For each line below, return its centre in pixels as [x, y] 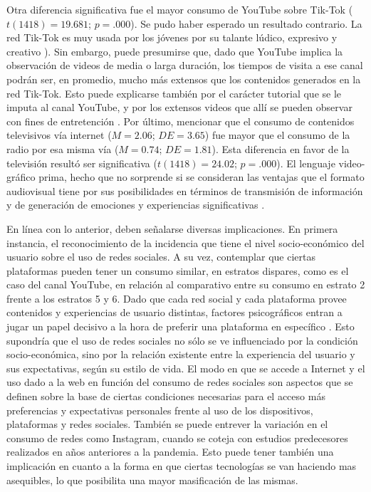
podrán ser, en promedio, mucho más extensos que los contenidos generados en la [184, 79]
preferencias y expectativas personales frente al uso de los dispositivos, [160, 410]
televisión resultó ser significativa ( [82, 163]
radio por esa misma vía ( [63, 148]
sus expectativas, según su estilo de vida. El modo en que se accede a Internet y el [186, 368]
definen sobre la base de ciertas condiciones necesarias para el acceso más [166, 396]
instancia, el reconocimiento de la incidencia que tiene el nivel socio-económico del [185, 242]
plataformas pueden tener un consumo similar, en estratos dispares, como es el [178, 270]
